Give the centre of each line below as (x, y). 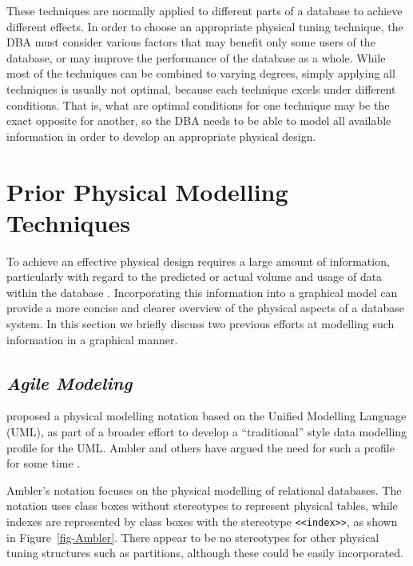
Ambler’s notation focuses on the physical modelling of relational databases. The (204, 490)
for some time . (44, 463)
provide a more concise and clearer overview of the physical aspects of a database (205, 308)
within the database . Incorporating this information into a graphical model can (202, 292)
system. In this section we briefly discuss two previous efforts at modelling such (201, 324)
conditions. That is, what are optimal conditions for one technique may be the (198, 104)
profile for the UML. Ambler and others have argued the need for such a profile (201, 447)
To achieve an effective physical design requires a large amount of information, (198, 261)
